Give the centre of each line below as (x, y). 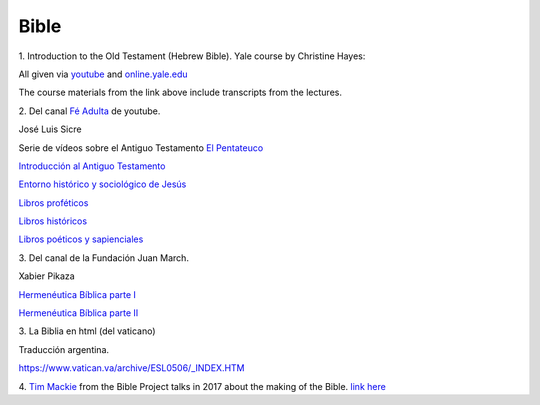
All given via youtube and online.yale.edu (103, 74)
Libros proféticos (53, 202)
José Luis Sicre (50, 129)
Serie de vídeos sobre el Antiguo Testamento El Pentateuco (141, 147)
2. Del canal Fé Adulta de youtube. (89, 111)
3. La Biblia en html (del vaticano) (87, 331)
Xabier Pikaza (46, 276)
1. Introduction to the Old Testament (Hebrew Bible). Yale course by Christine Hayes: (192, 56)
